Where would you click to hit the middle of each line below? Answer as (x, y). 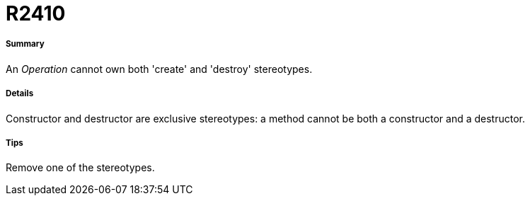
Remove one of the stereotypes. (80, 168)
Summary (25, 44)
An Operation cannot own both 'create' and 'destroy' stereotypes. (159, 69)
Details (20, 94)
